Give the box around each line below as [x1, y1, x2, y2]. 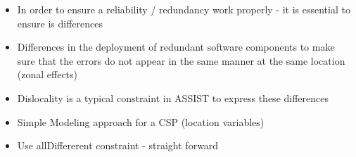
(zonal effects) [17, 67, 78, 82]
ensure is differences [17, 15, 103, 30]
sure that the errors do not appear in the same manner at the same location [17, 53, 345, 68]
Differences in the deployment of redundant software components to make [17, 39, 335, 54]
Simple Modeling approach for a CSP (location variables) [17, 114, 265, 129]
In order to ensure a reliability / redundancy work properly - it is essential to [17, 2, 350, 16]
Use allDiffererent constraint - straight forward [17, 138, 219, 153]
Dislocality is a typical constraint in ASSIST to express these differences [17, 90, 329, 105]
